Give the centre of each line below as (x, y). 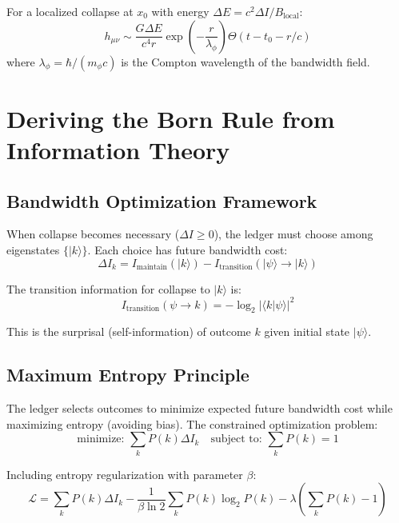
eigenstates (33, 249)
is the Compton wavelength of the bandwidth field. (245, 61)
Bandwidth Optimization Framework (162, 200)
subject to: (236, 439)
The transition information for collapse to (108, 288)
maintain (152, 267)
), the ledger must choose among (293, 234)
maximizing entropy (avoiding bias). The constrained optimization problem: (192, 423)
